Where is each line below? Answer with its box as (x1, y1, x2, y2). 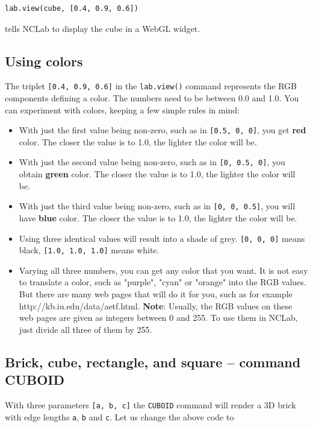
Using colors (5, 51, 83, 70)
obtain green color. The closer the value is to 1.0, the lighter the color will (19, 168, 296, 180)
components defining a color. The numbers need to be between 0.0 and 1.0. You (5, 92, 299, 104)
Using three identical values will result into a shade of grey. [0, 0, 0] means (19, 232, 305, 244)
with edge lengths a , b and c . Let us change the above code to (5, 410, 234, 423)
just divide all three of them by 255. (19, 323, 152, 335)
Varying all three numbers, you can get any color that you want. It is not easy (19, 264, 308, 276)
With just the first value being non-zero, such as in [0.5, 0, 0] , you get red (19, 124, 306, 136)
